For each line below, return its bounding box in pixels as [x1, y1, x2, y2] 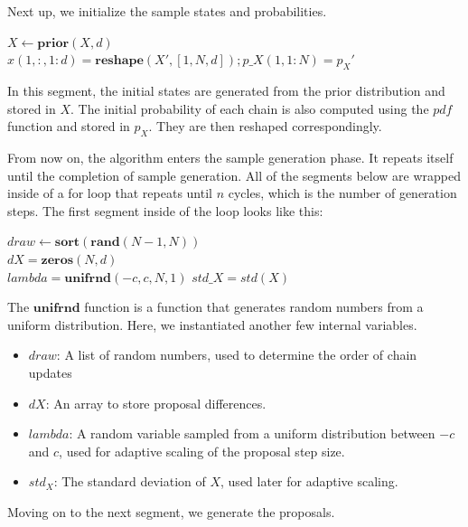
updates [28, 362, 72, 381]
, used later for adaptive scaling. [220, 472, 398, 491]
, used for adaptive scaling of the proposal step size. [59, 441, 345, 460]
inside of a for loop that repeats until [7, 184, 212, 202]
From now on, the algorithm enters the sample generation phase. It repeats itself [7, 147, 454, 166]
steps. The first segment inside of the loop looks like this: [7, 201, 323, 220]
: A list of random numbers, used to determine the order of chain [56, 345, 417, 364]
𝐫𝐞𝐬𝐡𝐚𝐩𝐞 [95, 54, 144, 68]
